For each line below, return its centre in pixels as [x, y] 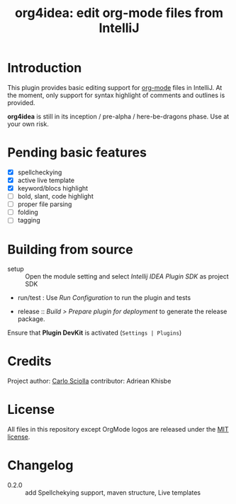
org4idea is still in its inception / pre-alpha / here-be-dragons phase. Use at [118, 116]
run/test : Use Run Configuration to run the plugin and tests [104, 298]
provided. [21, 102]
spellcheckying [40, 172]
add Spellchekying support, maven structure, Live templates [113, 493]
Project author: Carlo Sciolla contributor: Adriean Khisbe [89, 381]
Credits [29, 361]
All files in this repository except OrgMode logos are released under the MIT [118, 430]
